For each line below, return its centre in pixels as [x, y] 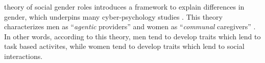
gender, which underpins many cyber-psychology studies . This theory [113, 16]
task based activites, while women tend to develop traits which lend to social [124, 46]
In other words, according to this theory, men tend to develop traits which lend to [132, 36]
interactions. [23, 56]
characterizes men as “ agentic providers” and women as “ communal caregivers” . [130, 26]
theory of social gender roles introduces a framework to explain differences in [124, 7]
